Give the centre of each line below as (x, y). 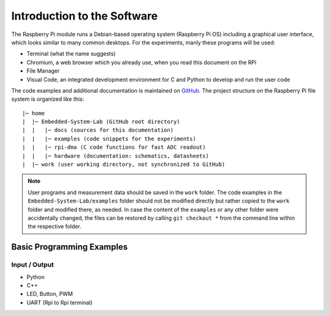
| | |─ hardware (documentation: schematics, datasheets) (116, 156)
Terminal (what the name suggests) (71, 54)
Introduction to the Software (85, 16)
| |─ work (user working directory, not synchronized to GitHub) (124, 164)
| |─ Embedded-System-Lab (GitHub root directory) (101, 122)
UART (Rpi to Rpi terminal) (60, 303)
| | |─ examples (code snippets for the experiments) (109, 138)
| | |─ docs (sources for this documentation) (98, 130)
